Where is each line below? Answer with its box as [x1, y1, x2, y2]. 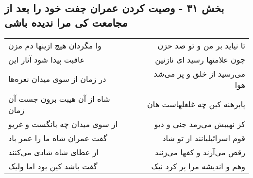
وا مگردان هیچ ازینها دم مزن [8, 39, 101, 51]
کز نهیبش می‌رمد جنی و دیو [154, 118, 245, 129]
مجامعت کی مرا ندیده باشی [4, 15, 128, 30]
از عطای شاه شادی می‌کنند [8, 146, 99, 158]
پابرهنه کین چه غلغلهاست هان [147, 98, 245, 110]
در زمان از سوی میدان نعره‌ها [8, 73, 106, 85]
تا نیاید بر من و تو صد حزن [157, 39, 245, 51]
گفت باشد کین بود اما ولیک [8, 160, 98, 172]
